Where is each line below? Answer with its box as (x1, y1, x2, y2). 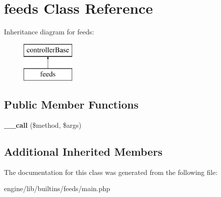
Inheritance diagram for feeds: (4, 27, 94, 37)
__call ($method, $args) (4, 120, 82, 130)
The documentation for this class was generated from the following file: (4, 167, 218, 177)
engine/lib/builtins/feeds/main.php (4, 183, 110, 194)
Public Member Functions (4, 97, 138, 112)
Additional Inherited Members (4, 144, 163, 159)
